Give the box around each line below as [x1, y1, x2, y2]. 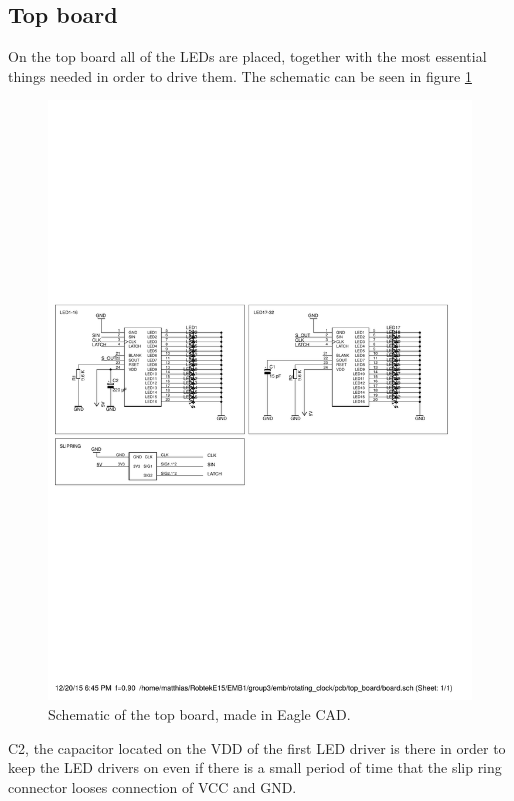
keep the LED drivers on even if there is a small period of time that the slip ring [8, 757, 502, 778]
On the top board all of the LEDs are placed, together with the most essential [8, 46, 487, 67]
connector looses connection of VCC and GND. [8, 776, 297, 797]
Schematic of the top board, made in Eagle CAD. [48, 703, 351, 724]
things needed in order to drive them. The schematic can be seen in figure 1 [8, 65, 472, 86]
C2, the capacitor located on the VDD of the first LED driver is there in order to [8, 737, 506, 758]
